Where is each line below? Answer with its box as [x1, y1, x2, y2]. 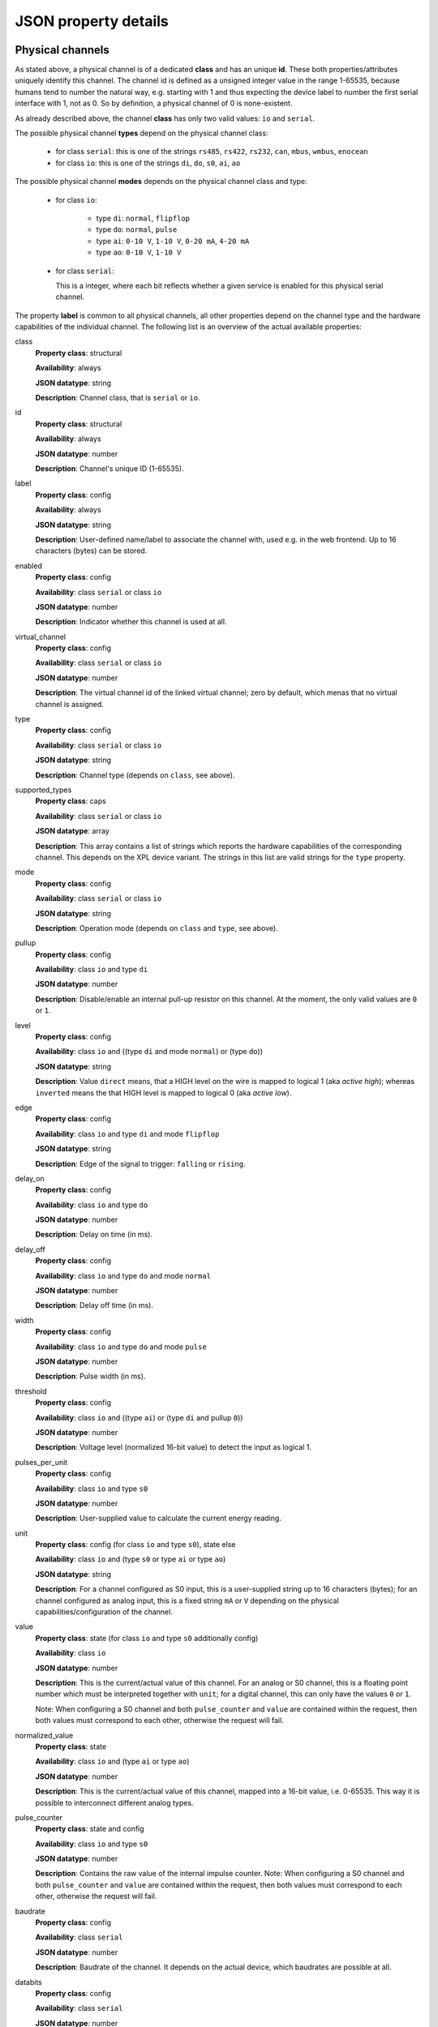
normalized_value [15, 1730, 74, 1740]
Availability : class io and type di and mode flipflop [35, 1129, 220, 1138]
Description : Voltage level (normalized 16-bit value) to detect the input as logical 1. [35, 1442, 312, 1452]
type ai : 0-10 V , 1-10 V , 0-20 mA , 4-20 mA [96, 236, 250, 246]
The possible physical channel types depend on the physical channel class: [15, 128, 268, 138]
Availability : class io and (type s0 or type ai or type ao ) [35, 1554, 226, 1564]
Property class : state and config [35, 1824, 145, 1834]
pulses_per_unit [15, 1457, 68, 1467]
